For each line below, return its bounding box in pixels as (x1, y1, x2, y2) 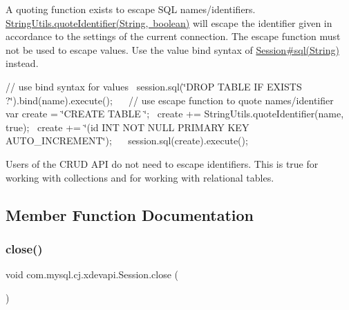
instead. (6, 56, 39, 70)
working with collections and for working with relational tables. (6, 170, 274, 184)
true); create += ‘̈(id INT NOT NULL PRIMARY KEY (6, 119, 249, 134)
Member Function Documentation (6, 204, 254, 225)
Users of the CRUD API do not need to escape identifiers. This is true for (6, 156, 319, 171)
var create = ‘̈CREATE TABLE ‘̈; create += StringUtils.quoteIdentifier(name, (6, 106, 344, 121)
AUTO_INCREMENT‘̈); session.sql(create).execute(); (6, 133, 248, 148)
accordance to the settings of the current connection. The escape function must (6, 29, 341, 43)
